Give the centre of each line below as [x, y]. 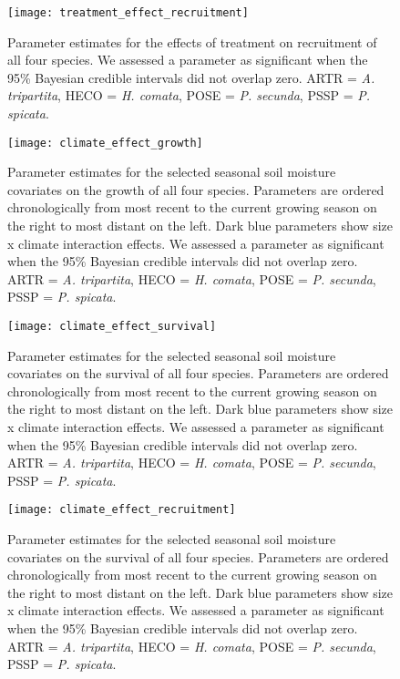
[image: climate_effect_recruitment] [122, 510]
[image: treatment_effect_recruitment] [128, 13]
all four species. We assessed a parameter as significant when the [188, 60]
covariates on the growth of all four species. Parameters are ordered [196, 189]
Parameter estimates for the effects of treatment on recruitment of [192, 41]
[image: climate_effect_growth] [105, 143]
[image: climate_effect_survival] [112, 327]
